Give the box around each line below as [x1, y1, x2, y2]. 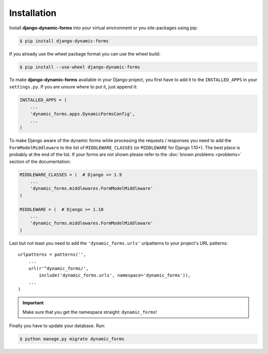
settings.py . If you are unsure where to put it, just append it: [9, 83, 137, 89]
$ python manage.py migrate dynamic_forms [19, 336, 125, 342]
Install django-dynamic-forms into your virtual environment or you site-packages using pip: [9, 25, 198, 31]
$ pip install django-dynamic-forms [19, 38, 109, 44]
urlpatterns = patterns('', [18, 252, 86, 258]
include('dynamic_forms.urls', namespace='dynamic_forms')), [39, 273, 191, 278]
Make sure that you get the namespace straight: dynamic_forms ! [22, 309, 157, 315]
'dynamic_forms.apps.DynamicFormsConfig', [30, 111, 135, 117]
